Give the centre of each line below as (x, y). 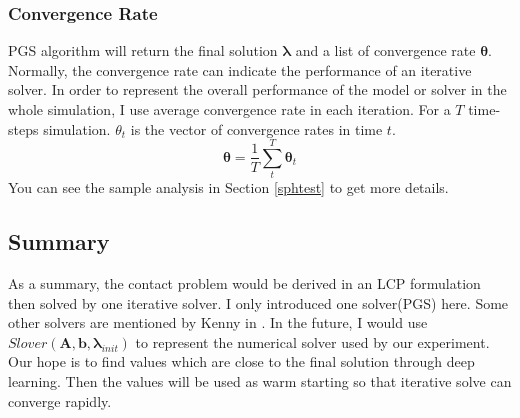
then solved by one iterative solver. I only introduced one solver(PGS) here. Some (258, 302)
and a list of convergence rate (385, 50)
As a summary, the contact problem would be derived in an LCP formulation (244, 283)
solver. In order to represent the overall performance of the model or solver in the (257, 89)
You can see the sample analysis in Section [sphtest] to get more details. (228, 187)
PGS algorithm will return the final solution (143, 50)
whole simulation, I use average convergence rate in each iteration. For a (229, 109)
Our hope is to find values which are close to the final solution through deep (241, 361)
